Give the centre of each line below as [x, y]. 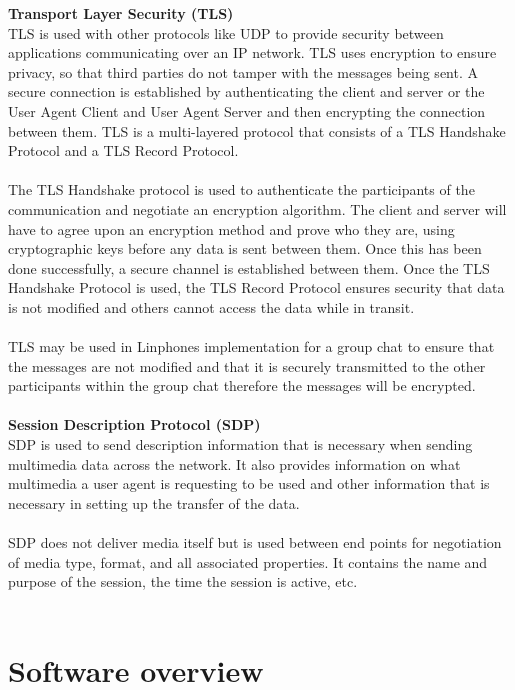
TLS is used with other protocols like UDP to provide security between [226, 32]
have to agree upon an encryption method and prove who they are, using [231, 228]
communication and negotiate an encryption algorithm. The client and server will [257, 208]
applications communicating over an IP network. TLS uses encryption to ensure [252, 52]
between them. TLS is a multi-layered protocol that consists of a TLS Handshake [257, 130]
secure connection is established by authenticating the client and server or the [246, 91]
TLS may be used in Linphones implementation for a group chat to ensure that [251, 346]
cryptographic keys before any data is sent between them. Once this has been [245, 248]
